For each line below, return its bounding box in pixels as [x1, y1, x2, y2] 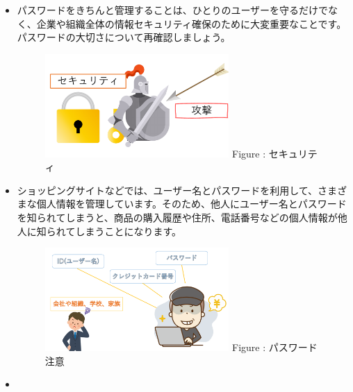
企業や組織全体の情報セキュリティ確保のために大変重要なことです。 [36, 16, 347, 31]
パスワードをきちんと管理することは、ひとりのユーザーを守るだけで [17, 3, 329, 17]
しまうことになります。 [75, 223, 181, 238]
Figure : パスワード [232, 339, 318, 354]
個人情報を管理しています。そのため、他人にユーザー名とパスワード [36, 196, 347, 211]
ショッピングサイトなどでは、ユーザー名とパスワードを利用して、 [17, 182, 318, 197]
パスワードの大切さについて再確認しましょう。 [17, 30, 231, 44]
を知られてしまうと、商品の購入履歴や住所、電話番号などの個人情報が [17, 210, 338, 224]
